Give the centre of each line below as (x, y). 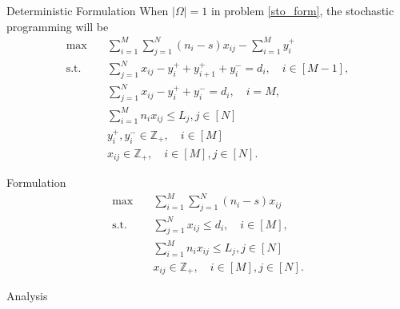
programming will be (58, 26)
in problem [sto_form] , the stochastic (302, 10)
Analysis (27, 296)
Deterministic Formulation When (88, 10)
